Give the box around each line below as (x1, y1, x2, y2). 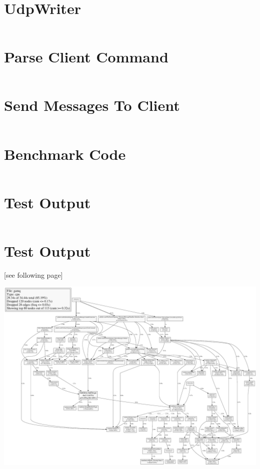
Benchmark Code (4, 143, 126, 164)
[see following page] (4, 269, 63, 280)
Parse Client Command (4, 46, 168, 67)
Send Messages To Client (4, 95, 180, 115)
